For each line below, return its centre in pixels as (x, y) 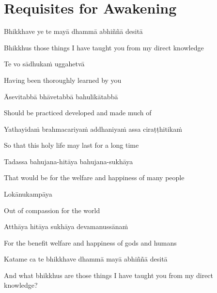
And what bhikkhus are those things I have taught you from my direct (109, 275)
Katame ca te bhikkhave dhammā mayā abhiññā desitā (86, 259)
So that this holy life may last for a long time (71, 145)
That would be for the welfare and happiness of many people (94, 177)
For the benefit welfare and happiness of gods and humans (90, 242)
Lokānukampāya (28, 194)
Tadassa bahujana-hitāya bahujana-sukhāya (69, 161)
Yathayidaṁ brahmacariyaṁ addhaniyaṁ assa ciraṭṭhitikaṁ (93, 129)
